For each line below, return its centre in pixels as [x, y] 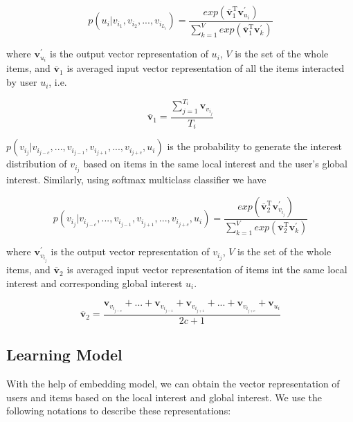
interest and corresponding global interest [94, 283]
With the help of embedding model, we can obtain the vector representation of [173, 384]
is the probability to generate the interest [255, 146]
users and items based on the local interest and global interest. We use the [164, 397]
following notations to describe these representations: [119, 411]
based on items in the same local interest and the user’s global [216, 164]
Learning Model [64, 355]
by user [22, 82]
